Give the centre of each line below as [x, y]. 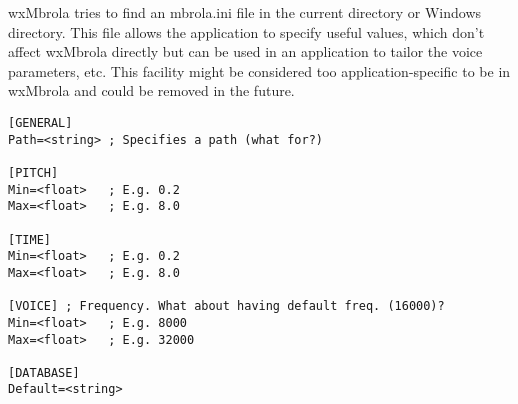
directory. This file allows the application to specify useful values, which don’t [246, 31]
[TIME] [29, 239]
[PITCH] [33, 172]
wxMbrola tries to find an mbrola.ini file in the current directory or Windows [245, 12]
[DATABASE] [44, 372]
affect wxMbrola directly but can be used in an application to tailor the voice [245, 51]
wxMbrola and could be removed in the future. [151, 90]
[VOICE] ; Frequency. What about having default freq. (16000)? [226, 306]
